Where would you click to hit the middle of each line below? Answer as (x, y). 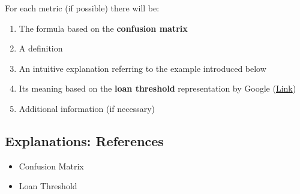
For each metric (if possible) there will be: (82, 8)
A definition (41, 48)
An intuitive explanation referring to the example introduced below (142, 68)
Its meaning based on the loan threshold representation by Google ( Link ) (157, 88)
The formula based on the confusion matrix (103, 28)
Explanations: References (84, 140)
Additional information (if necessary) (87, 108)
